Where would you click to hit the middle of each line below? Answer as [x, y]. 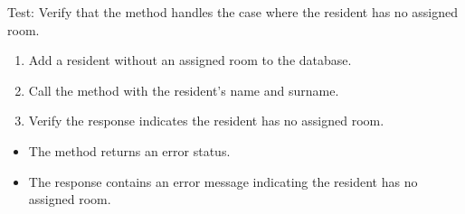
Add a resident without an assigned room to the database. [190, 60]
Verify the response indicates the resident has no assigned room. [206, 121]
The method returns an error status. [129, 150]
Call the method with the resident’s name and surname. [184, 90]
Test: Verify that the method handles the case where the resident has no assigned [233, 12]
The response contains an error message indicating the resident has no [223, 181]
